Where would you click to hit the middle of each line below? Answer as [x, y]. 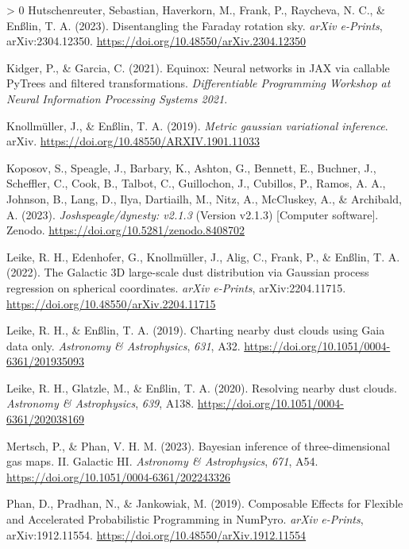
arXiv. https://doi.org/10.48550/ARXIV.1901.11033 [133, 141]
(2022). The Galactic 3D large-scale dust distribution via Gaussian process [188, 272]
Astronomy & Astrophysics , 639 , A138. [100, 403]
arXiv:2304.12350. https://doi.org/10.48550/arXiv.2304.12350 [156, 41]
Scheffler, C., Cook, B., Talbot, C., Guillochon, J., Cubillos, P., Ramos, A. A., [196, 183]
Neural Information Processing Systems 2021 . [117, 98]
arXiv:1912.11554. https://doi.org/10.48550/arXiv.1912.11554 [156, 534]
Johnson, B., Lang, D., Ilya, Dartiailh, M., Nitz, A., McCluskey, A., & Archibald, [204, 198]
